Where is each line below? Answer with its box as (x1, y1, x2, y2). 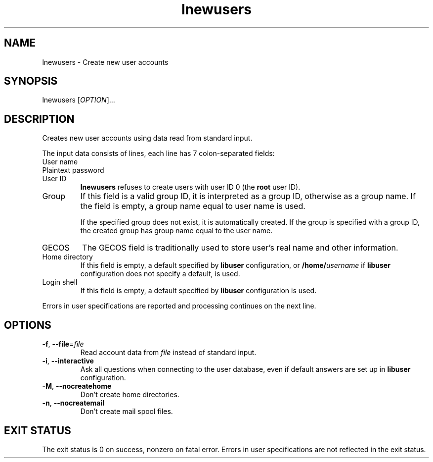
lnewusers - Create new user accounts (42, 57, 169, 66)
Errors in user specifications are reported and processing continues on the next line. (42, 302, 316, 310)
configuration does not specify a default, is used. (80, 269, 240, 278)
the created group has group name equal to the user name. (80, 226, 273, 235)
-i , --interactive (42, 357, 94, 365)
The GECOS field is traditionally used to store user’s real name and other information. (82, 243, 398, 253)
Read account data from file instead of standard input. (80, 348, 257, 357)
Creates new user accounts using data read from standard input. (42, 134, 253, 143)
